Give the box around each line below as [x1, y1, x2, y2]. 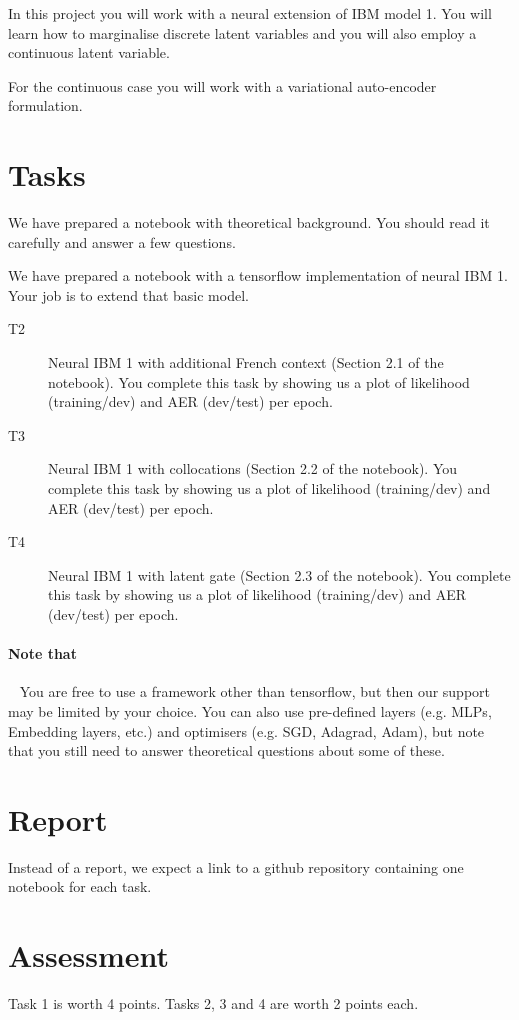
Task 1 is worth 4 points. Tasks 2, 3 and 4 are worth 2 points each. [8, 993, 419, 1014]
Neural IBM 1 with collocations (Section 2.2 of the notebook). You [48, 458, 458, 479]
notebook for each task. [8, 876, 152, 897]
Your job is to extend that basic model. [8, 284, 249, 305]
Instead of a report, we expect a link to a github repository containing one [8, 856, 464, 877]
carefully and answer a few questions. [8, 231, 236, 252]
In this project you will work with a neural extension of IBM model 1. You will [8, 3, 492, 23]
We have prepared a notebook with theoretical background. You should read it [8, 212, 490, 233]
